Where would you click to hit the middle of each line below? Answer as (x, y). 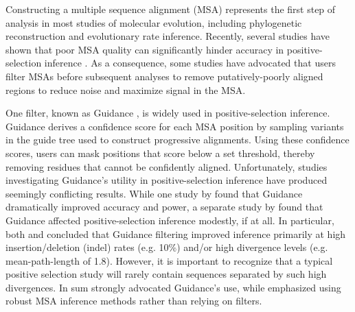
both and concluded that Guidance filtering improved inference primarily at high (176, 233)
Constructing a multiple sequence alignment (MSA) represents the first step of (171, 9)
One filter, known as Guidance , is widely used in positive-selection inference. (168, 113)
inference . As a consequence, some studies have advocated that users (190, 63)
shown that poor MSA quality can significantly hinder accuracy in (145, 49)
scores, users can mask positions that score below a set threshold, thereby (160, 153)
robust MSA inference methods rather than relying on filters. (134, 301)
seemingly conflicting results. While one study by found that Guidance (154, 193)
